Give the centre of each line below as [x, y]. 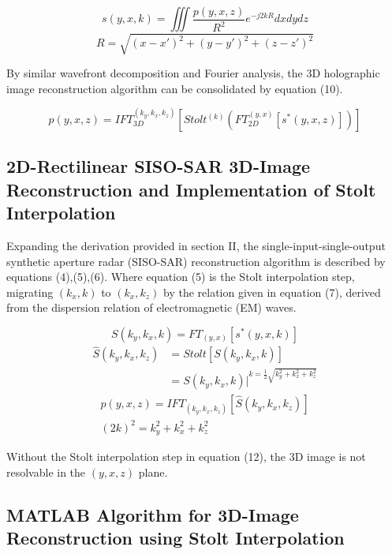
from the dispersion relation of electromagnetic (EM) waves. [151, 307]
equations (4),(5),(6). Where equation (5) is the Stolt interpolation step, [181, 277]
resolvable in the [46, 472]
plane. [153, 472]
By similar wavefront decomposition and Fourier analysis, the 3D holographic [193, 73]
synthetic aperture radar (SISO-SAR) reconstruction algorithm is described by [196, 261]
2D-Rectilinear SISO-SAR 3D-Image [159, 166]
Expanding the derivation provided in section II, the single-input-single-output [196, 245]
